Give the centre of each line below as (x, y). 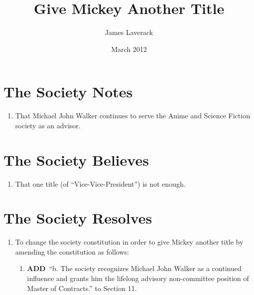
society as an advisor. (48, 125)
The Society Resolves (78, 218)
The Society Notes (68, 92)
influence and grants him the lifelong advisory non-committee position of (138, 278)
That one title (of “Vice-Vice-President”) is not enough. (100, 183)
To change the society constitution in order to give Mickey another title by (129, 242)
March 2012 (129, 49)
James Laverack (129, 32)
